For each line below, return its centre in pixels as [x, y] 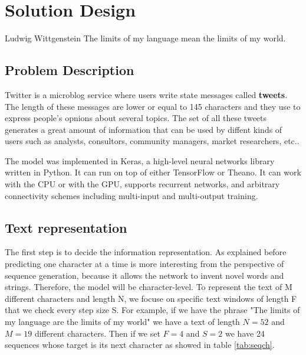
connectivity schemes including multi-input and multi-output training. [131, 195]
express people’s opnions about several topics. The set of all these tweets [136, 118]
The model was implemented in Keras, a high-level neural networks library [140, 160]
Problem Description [70, 70]
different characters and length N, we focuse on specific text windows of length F [151, 298]
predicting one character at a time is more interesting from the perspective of [144, 264]
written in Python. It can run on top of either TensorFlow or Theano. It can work [153, 172]
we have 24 [245, 333]
